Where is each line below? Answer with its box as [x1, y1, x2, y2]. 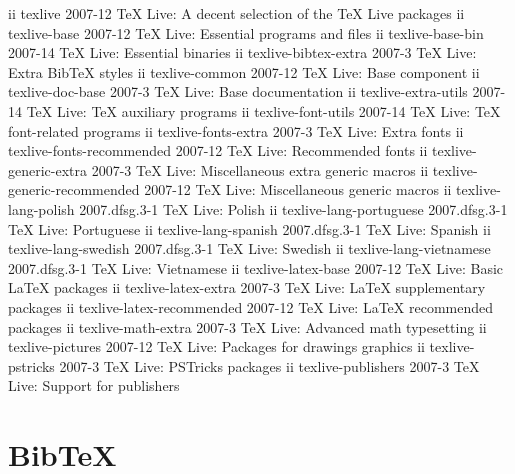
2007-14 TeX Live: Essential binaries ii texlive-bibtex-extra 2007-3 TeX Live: [8, 42, 477, 63]
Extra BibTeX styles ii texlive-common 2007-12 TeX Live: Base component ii [8, 61, 480, 82]
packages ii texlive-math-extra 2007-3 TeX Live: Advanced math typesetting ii [8, 316, 487, 337]
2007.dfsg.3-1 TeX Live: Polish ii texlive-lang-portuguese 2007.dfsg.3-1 [79, 198, 508, 219]
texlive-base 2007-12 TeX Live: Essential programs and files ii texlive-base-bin [8, 22, 484, 43]
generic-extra [8, 159, 88, 180]
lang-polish [8, 198, 75, 219]
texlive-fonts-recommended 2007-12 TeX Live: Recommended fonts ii [8, 140, 428, 161]
